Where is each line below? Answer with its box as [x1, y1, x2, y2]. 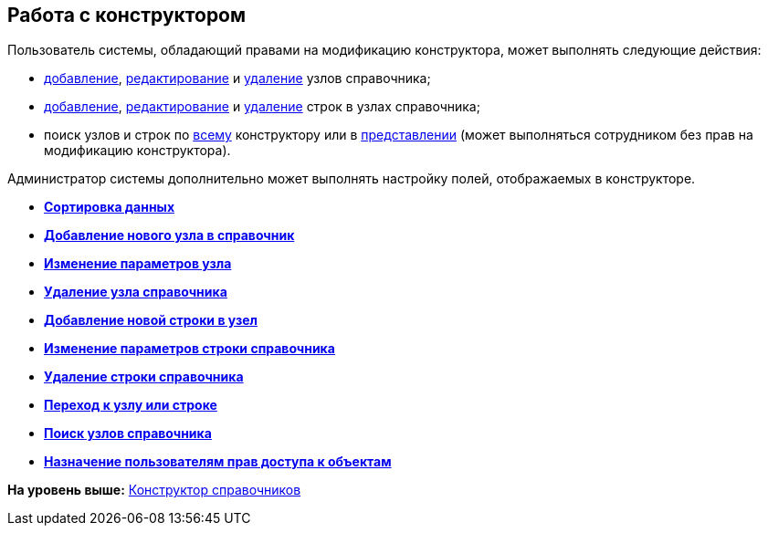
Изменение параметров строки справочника [44, 340, 335, 357]
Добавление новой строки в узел [44, 312, 258, 329]
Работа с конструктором [7, 4, 247, 26]
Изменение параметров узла [44, 256, 232, 272]
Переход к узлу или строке [44, 397, 217, 413]
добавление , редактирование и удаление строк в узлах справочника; [44, 99, 480, 115]
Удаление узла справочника [44, 284, 227, 300]
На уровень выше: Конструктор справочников [7, 482, 301, 498]
